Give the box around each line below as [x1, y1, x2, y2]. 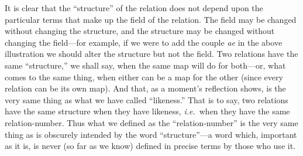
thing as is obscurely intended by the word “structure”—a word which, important [5, 128, 297, 140]
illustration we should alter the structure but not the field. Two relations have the [5, 48, 298, 60]
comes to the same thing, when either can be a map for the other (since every [5, 70, 283, 83]
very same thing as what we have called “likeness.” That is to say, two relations [5, 93, 288, 106]
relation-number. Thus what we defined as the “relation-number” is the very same [5, 116, 298, 128]
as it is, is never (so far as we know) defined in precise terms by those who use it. [5, 140, 295, 152]
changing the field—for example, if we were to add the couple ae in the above [5, 36, 283, 48]
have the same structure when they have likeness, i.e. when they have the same [5, 105, 290, 117]
